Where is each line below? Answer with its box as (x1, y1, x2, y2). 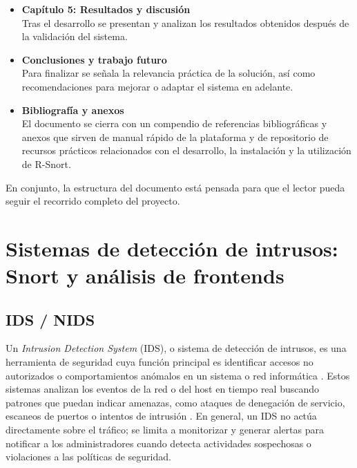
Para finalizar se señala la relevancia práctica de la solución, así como (21, 66, 316, 80)
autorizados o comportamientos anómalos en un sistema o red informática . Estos (6, 368, 350, 382)
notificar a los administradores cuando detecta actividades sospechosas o (6, 436, 311, 450)
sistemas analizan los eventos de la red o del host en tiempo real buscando (6, 382, 320, 396)
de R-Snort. (21, 156, 71, 171)
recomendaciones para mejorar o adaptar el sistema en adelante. (21, 79, 293, 93)
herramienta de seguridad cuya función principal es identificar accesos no (6, 355, 313, 369)
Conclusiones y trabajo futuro (21, 52, 167, 66)
